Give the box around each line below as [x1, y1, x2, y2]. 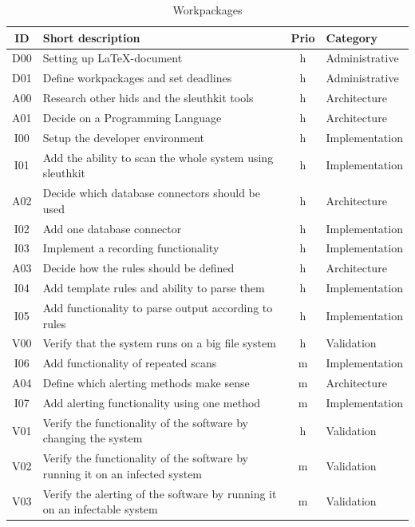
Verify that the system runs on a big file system [42, 335, 276, 351]
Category [326, 29, 377, 46]
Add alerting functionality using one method [42, 394, 261, 410]
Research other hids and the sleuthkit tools [42, 89, 254, 106]
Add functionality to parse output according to [42, 299, 273, 315]
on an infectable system [42, 501, 158, 517]
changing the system [42, 430, 143, 446]
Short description [42, 29, 140, 46]
